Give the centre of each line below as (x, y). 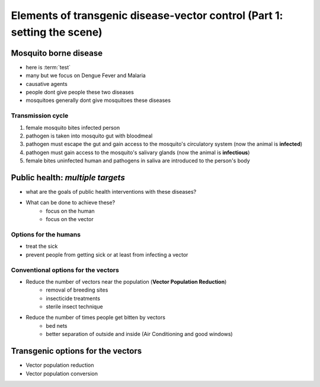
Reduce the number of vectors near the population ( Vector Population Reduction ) (126, 282)
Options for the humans (46, 234)
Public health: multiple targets (68, 177)
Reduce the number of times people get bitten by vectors (96, 318)
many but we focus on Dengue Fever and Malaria (86, 76)
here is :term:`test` (48, 67)
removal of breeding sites (77, 290)
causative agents (47, 84)
